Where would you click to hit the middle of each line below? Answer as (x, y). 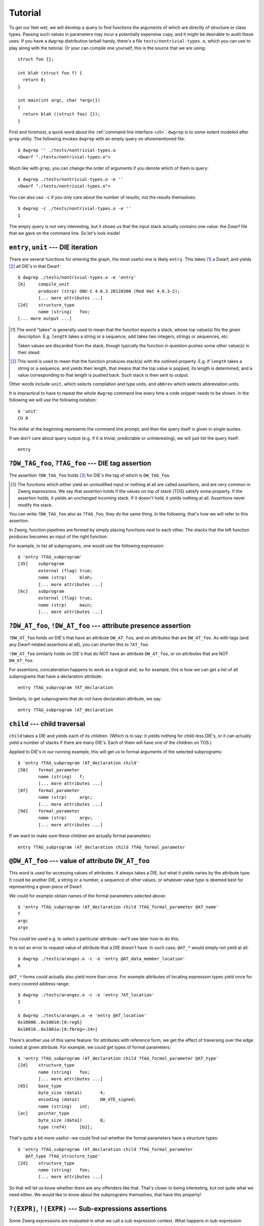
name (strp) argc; (66, 797)
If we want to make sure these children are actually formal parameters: (80, 836)
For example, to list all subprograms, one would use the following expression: (87, 546)
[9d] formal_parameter (49, 811)
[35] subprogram (41, 564)
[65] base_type (40, 1086)
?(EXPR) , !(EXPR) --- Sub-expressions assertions (88, 1209)
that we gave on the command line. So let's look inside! (65, 233)
